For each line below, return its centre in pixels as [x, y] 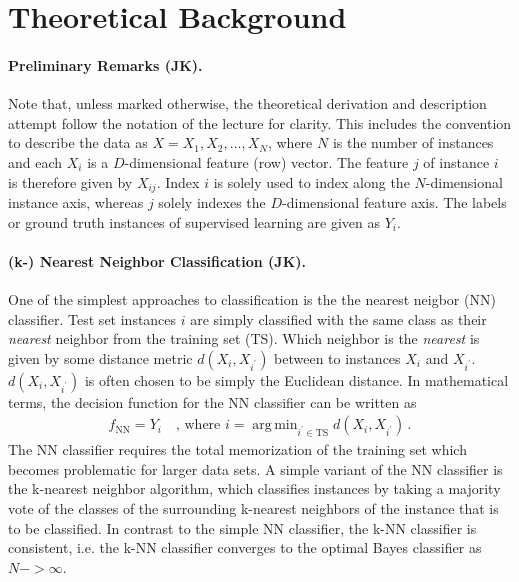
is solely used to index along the [311, 181]
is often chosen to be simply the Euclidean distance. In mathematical [296, 379]
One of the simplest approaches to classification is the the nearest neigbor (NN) [252, 298]
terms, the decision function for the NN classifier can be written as [212, 401]
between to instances [337, 357]
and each [35, 161]
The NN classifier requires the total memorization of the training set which [237, 449]
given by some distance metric [100, 357]
